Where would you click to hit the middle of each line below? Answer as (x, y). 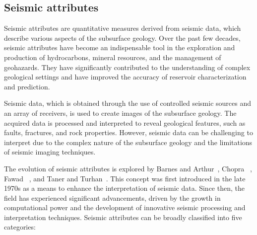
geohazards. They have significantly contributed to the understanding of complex (127, 67)
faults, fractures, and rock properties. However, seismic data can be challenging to (128, 132)
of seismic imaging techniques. (50, 152)
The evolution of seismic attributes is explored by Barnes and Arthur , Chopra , (128, 168)
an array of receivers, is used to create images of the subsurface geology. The (120, 113)
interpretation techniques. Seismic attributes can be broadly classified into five (123, 217)
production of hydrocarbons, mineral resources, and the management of (113, 57)
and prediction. (27, 86)
